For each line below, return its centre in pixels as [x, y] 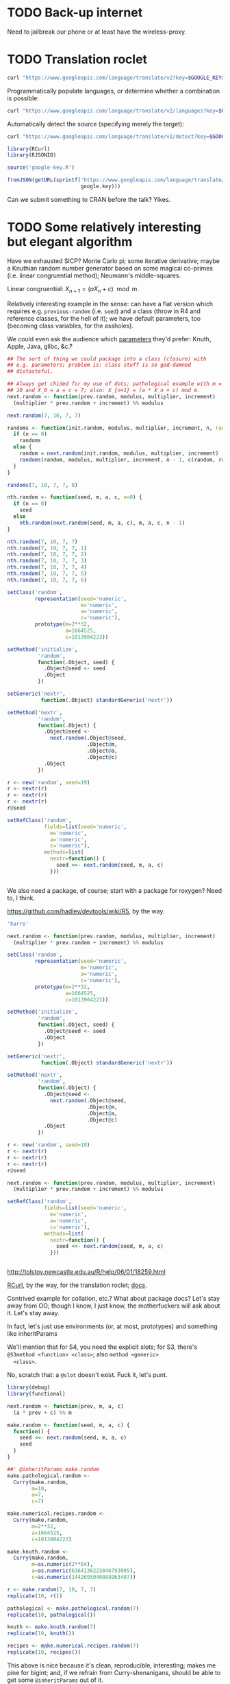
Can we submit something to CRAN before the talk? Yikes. [89, 199]
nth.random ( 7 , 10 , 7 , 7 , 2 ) [47, 554]
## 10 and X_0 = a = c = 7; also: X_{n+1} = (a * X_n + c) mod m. [104, 390]
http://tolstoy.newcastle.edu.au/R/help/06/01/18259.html [87, 1272]
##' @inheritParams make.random [53, 1469]
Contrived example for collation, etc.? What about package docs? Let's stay [114, 1299]
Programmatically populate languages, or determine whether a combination [114, 91]
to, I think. [21, 898]
